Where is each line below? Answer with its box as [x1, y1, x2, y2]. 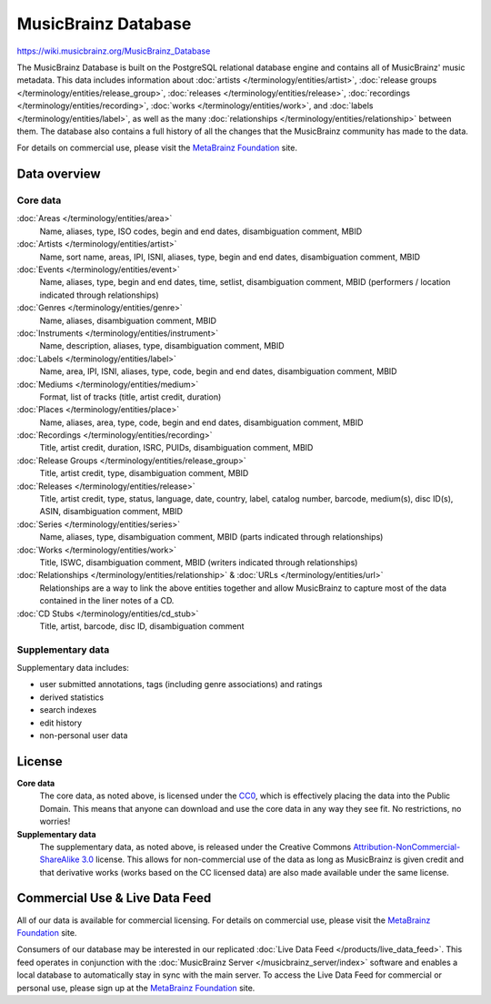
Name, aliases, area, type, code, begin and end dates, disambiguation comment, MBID [39, 417, 364, 428]
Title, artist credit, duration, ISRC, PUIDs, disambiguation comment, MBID [39, 442, 314, 453]
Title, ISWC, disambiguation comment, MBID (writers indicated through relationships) [39, 556, 358, 568]
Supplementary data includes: [16, 663, 129, 674]
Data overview [16, 167, 101, 182]
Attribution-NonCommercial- [353, 841, 461, 852]
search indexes [39, 705, 97, 715]
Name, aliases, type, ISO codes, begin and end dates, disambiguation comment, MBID [39, 226, 363, 237]
